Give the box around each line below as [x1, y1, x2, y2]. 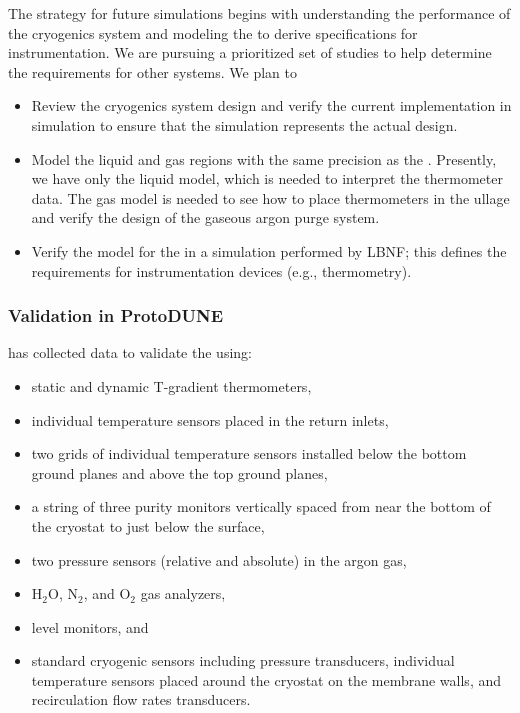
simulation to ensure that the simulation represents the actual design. [31, 114, 458, 135]
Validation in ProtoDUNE [8, 303, 224, 328]
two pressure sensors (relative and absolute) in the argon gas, [31, 549, 407, 570]
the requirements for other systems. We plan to [8, 61, 298, 82]
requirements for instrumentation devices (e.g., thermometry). [31, 260, 412, 281]
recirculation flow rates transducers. [31, 689, 251, 710]
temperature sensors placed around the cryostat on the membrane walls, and [31, 669, 502, 690]
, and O [83, 583, 131, 604]
